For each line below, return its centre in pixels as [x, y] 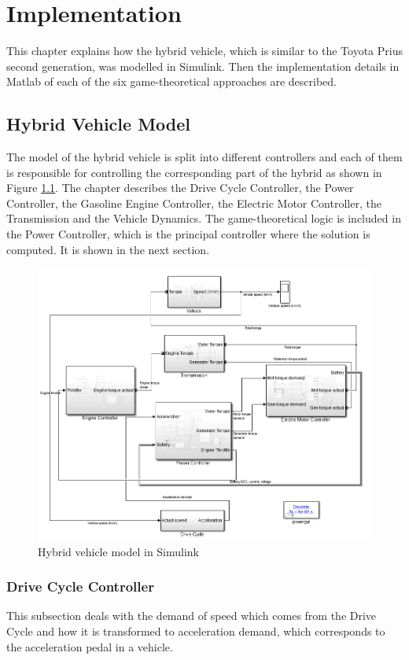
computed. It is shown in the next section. [108, 249]
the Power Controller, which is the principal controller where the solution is [188, 234]
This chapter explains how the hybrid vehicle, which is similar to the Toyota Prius [204, 51]
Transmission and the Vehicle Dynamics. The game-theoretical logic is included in [204, 218]
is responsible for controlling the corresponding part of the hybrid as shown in [194, 172]
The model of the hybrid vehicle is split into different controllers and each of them [204, 157]
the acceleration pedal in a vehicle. [90, 646]
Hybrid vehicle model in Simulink [119, 551]
